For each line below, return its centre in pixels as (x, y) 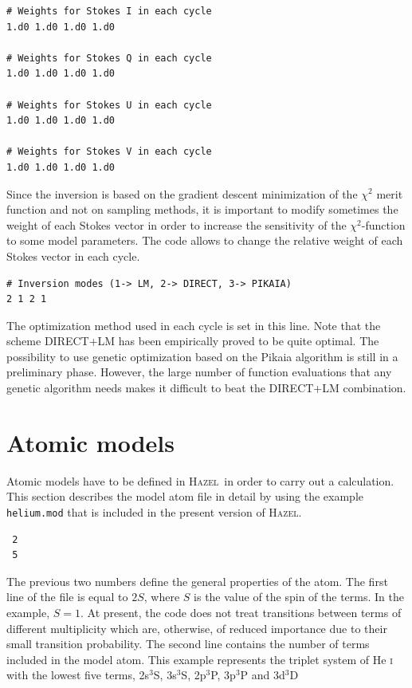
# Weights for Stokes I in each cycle (109, 11)
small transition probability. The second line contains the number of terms (188, 644)
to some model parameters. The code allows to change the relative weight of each (205, 240)
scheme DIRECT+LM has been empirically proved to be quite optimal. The (193, 341)
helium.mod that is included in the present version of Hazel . (154, 511)
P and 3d (263, 675)
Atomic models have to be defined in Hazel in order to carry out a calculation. (200, 480)
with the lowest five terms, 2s (78, 675)
